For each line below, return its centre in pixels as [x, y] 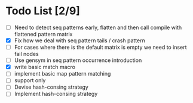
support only [30, 80]
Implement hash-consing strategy [56, 94]
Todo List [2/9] [43, 11]
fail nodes [27, 54]
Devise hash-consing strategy [51, 87]
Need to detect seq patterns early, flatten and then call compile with [98, 27]
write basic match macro [45, 67]
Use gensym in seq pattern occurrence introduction [78, 60]
